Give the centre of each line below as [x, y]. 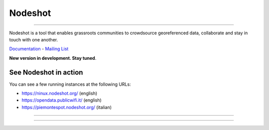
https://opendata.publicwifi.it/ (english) [62, 100]
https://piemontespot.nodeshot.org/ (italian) [67, 107]
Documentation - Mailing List [39, 49]
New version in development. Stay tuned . [53, 58]
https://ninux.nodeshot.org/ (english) [60, 93]
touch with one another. [34, 39]
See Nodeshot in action [46, 72]
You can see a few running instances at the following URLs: [70, 84]
